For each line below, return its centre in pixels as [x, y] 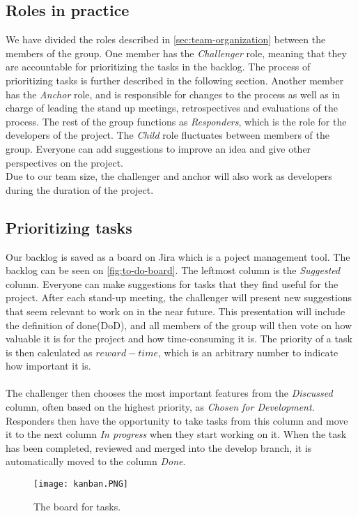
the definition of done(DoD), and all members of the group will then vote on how [179, 325]
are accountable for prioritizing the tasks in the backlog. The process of [158, 67]
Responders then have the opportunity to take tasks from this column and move [177, 420]
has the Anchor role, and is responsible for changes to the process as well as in [173, 94]
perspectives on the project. [65, 162]
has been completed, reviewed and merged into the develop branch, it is [159, 447]
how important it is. [48, 366]
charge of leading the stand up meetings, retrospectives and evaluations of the [172, 108]
